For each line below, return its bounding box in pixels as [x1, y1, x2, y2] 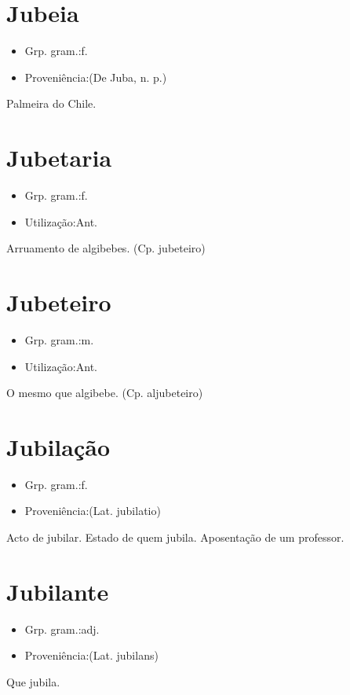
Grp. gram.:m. [24, 331, 94, 347]
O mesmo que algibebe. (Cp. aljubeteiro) [6, 384, 203, 401]
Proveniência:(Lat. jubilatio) [24, 502, 161, 519]
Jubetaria [6, 142, 112, 174]
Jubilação [6, 430, 110, 462]
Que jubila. [6, 673, 60, 689]
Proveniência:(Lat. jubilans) [24, 647, 159, 664]
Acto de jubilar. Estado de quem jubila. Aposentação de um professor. [6, 529, 345, 546]
